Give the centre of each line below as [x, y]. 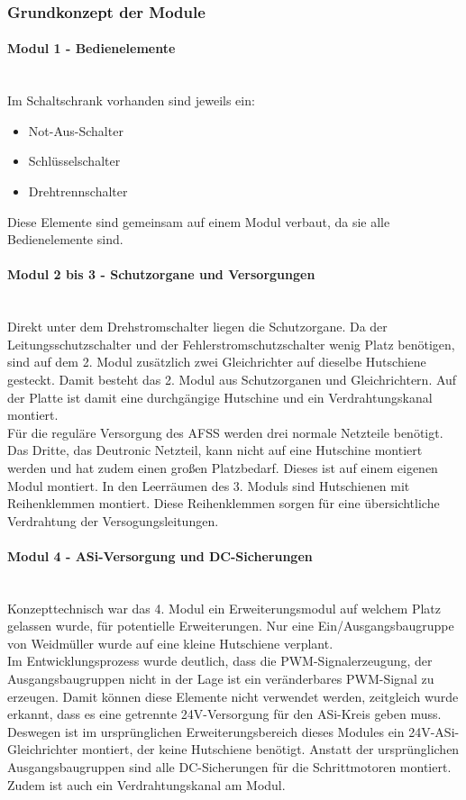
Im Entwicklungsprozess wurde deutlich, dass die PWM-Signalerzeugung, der [220, 661]
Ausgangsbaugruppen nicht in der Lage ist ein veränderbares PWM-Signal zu [221, 679]
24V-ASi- [434, 731]
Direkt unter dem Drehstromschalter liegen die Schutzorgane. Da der [197, 327]
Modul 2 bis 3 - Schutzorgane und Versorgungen [161, 274]
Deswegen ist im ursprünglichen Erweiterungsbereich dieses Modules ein [206, 731]
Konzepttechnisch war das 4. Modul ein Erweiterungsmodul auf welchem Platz [224, 608]
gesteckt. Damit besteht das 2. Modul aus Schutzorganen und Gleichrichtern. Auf [232, 379]
